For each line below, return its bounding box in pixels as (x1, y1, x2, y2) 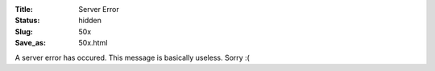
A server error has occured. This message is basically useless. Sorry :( (14, 53, 250, 62)
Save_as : (14, 38, 46, 48)
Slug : (14, 26, 34, 36)
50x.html (78, 38, 108, 48)
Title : (14, 5, 34, 14)
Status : (14, 16, 40, 26)
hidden (78, 16, 102, 26)
